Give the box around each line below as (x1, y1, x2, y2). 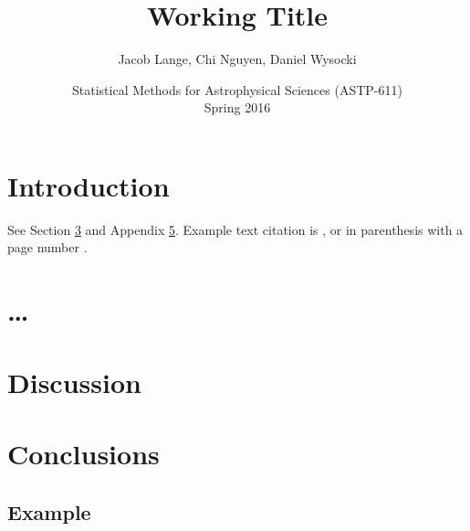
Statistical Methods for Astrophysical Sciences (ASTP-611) (72, 80, 402, 99)
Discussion (7, 363, 141, 400)
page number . (7, 238, 88, 257)
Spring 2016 (204, 98, 271, 117)
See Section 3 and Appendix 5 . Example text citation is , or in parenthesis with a (7, 219, 464, 239)
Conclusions (7, 434, 160, 472)
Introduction (7, 166, 170, 204)
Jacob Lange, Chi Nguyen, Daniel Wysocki (118, 49, 357, 69)
